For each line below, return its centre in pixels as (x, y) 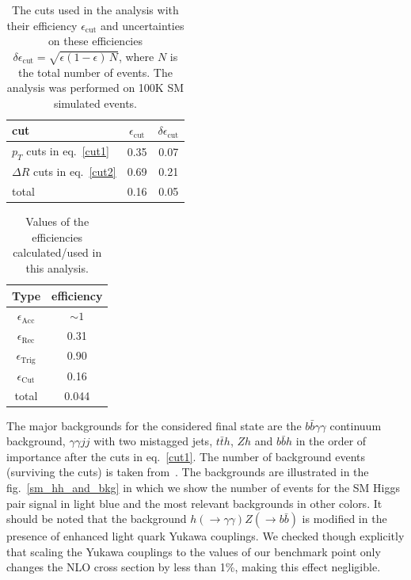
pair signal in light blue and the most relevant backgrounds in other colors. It (194, 503)
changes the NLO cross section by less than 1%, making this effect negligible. (194, 567)
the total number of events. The (95, 72)
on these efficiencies (95, 41)
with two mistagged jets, (153, 441)
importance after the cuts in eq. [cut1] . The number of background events (186, 456)
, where (136, 56)
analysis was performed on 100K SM (95, 88)
